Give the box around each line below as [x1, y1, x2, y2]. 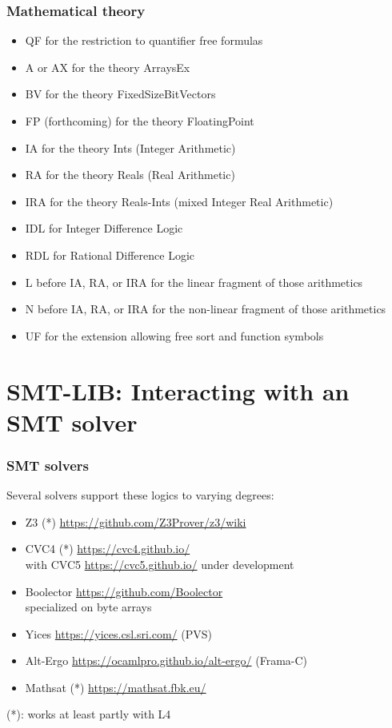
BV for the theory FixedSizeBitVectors [25, 86, 216, 102]
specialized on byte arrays [25, 599, 152, 615]
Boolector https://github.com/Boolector [25, 583, 223, 599]
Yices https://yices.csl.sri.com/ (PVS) [25, 625, 212, 642]
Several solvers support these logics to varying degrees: [6, 487, 274, 503]
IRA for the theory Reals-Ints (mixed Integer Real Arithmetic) [25, 193, 334, 209]
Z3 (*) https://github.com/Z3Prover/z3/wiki [25, 513, 246, 530]
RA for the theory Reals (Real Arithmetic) [25, 166, 235, 183]
